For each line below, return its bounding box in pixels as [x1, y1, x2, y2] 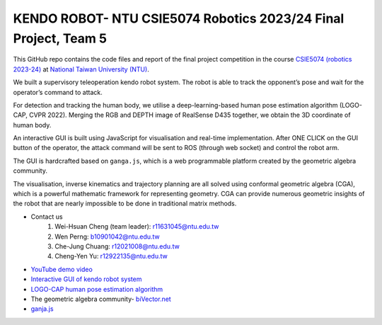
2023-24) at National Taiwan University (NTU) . [13, 64, 150, 74]
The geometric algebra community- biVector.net [30, 295, 171, 303]
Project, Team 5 [13, 30, 108, 46]
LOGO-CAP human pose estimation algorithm [30, 285, 163, 293]
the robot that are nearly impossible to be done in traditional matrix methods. [13, 199, 237, 208]
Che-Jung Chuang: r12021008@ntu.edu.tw [54, 241, 180, 251]
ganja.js [30, 304, 54, 313]
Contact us [30, 212, 63, 221]
